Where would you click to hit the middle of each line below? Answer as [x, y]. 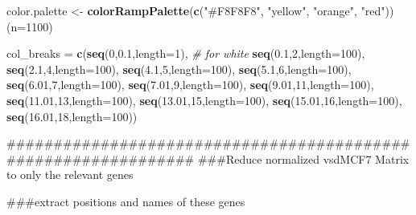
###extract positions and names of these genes [126, 201]
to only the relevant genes [70, 174]
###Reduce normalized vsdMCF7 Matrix [303, 158]
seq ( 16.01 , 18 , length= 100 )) [72, 116]
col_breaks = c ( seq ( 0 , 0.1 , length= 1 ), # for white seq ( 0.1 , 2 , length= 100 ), [186, 53]
